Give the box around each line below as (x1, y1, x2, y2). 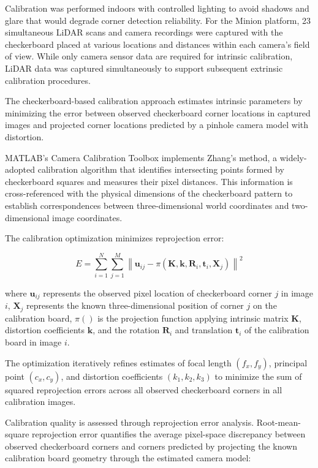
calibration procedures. (5, 74, 91, 86)
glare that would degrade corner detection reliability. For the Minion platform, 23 (5, 13, 311, 26)
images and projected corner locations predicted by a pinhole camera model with (5, 118, 309, 131)
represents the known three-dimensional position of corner (26, 299, 244, 312)
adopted (5, 163, 36, 176)
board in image (5, 335, 62, 348)
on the (252, 299, 277, 312)
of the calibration (244, 323, 309, 336)
